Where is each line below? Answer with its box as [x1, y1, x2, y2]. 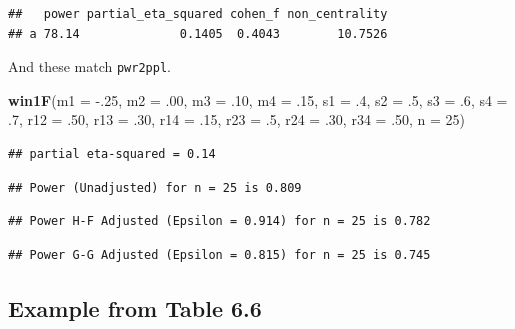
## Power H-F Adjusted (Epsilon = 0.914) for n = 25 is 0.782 [8, 214, 431, 229]
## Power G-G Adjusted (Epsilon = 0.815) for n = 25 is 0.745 [8, 247, 431, 262]
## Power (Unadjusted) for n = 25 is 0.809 [8, 180, 302, 195]
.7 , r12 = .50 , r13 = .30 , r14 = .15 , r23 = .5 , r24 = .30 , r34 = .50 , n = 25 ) [8, 109, 466, 130]
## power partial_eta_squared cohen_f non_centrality [8, 7, 388, 21]
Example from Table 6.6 [8, 292, 262, 323]
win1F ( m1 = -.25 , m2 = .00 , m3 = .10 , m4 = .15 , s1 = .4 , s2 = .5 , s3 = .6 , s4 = [8, 89, 508, 110]
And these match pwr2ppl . [8, 56, 171, 77]
